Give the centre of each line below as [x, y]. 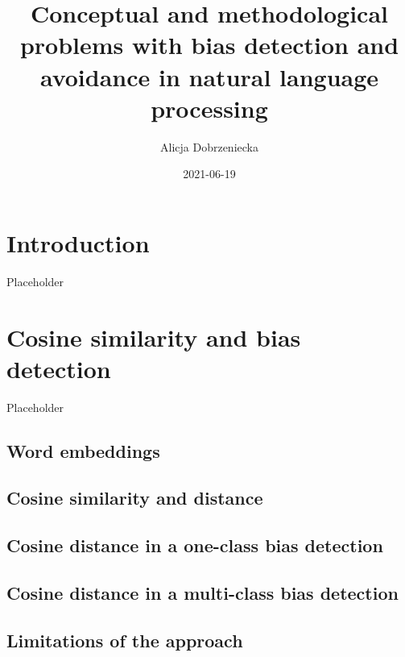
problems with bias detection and [209, 45]
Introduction [78, 242]
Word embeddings [83, 450]
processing [209, 108]
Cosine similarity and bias [154, 337]
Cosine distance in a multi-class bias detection [202, 593]
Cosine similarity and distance [135, 498]
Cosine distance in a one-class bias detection [195, 545]
